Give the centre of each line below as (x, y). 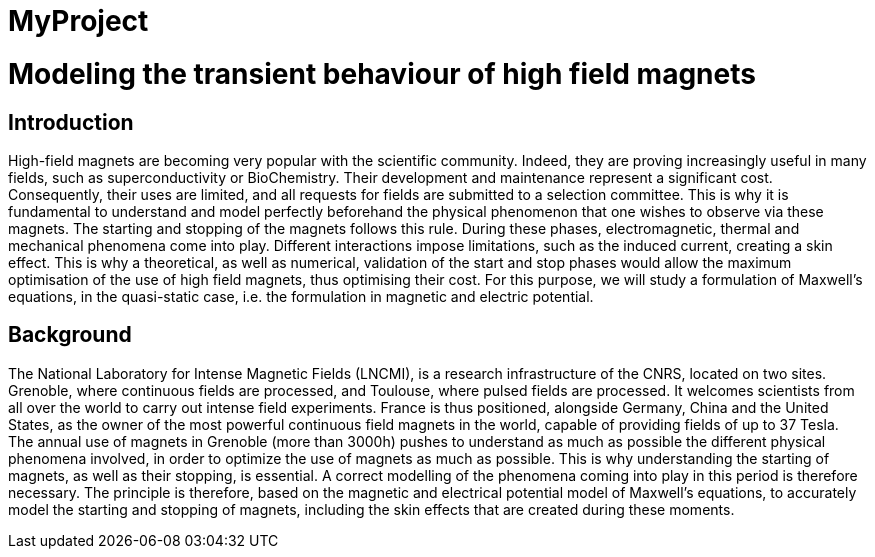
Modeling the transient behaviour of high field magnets (382, 73)
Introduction (71, 122)
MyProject (78, 21)
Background (70, 335)
